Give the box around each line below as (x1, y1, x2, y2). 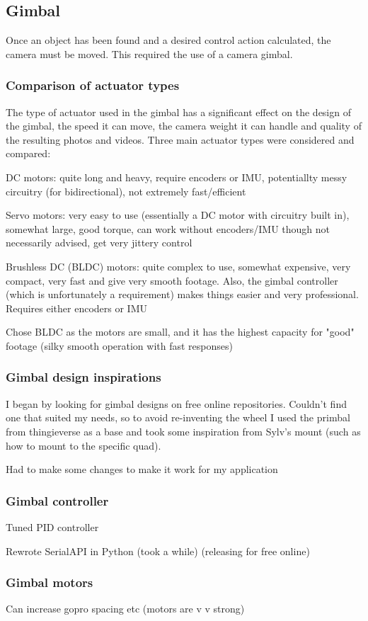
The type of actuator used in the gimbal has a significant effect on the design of (6, 104, 351, 119)
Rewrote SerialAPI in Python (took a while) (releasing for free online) (6, 543, 310, 558)
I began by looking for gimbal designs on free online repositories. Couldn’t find (6, 396, 347, 411)
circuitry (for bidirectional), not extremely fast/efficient (6, 183, 246, 198)
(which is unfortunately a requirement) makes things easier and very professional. (6, 287, 359, 302)
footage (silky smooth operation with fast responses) (6, 338, 233, 353)
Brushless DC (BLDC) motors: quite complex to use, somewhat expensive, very (6, 258, 351, 273)
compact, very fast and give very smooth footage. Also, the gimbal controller (6, 273, 338, 287)
